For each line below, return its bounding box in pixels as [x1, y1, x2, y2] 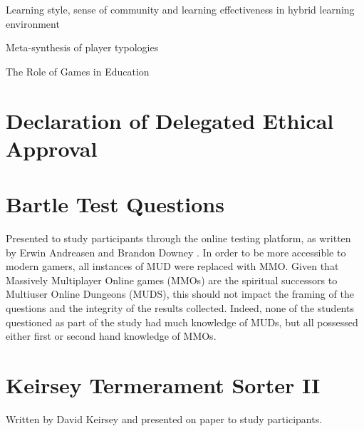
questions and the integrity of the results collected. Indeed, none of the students [6, 301, 354, 316]
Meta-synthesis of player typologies [6, 40, 159, 55]
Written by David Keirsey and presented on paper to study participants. [6, 411, 323, 426]
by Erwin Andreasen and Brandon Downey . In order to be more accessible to [6, 244, 346, 259]
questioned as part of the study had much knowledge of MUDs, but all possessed [6, 314, 358, 329]
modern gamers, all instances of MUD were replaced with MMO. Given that [6, 259, 339, 274]
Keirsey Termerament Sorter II [6, 370, 321, 399]
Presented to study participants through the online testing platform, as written [6, 231, 351, 246]
